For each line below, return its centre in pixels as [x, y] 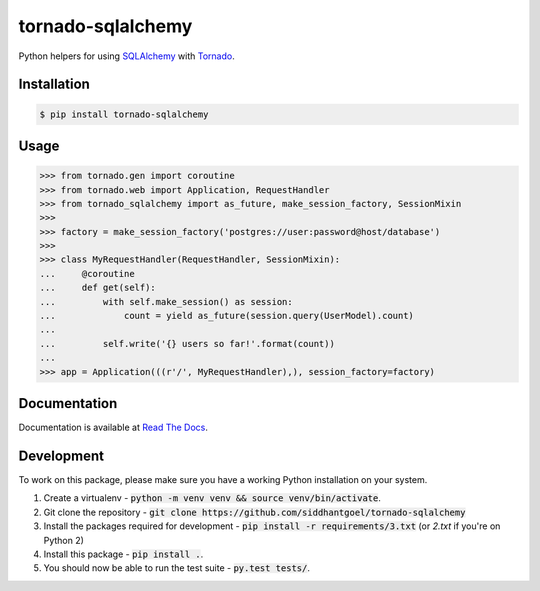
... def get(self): [98, 288]
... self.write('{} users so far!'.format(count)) [187, 343]
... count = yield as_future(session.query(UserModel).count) [227, 316]
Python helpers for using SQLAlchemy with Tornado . [126, 56]
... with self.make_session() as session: [166, 301]
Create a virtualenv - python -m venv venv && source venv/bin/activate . [212, 498]
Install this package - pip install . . [123, 554]
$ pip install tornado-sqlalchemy [124, 114]
